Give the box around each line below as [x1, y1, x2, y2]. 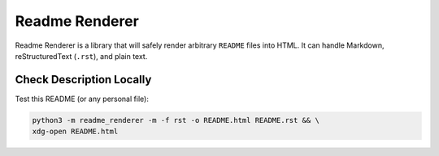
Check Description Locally [15, 73, 152, 86]
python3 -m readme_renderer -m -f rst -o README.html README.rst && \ [32, 116, 320, 124]
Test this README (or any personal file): [15, 94, 150, 103]
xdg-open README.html [32, 127, 119, 137]
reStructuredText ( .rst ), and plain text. [15, 51, 148, 61]
